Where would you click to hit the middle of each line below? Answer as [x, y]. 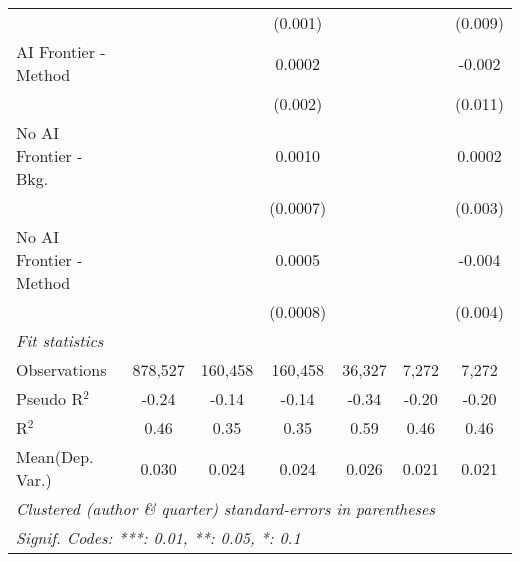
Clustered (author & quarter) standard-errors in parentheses [225, 508]
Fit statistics [60, 340]
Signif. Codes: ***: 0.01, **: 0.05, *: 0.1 [158, 537]
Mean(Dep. [55, 456]
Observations [61, 369]
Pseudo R [50, 398]
